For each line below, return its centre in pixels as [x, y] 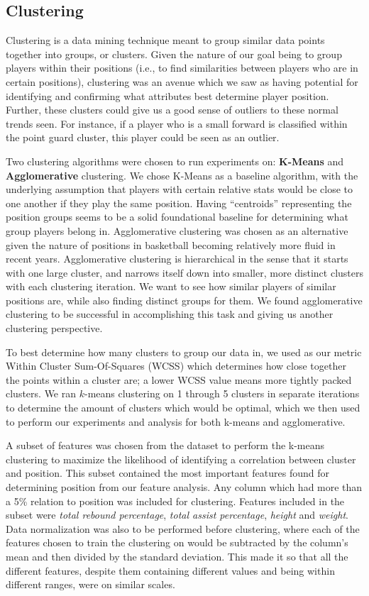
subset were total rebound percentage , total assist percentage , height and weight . [177, 515]
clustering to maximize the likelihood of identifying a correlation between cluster [181, 459]
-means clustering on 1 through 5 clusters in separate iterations [222, 393]
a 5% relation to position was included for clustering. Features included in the [175, 501]
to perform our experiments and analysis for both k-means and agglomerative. [176, 421]
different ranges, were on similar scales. [90, 584]
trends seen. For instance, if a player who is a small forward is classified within [177, 123]
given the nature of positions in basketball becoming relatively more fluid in [171, 244]
